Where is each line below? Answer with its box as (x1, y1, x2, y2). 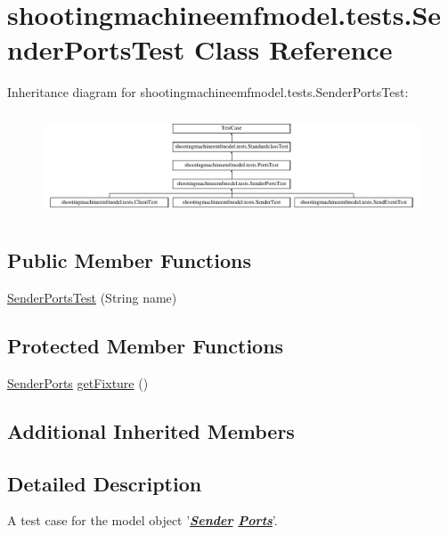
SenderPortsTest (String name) (7, 288, 177, 307)
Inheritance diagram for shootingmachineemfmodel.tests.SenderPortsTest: (7, 83, 409, 101)
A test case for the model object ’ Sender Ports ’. (7, 511, 278, 530)
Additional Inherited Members (7, 417, 295, 444)
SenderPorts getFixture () (7, 373, 149, 392)
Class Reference (193, 31, 393, 68)
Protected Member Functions (7, 332, 284, 360)
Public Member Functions (7, 247, 251, 274)
